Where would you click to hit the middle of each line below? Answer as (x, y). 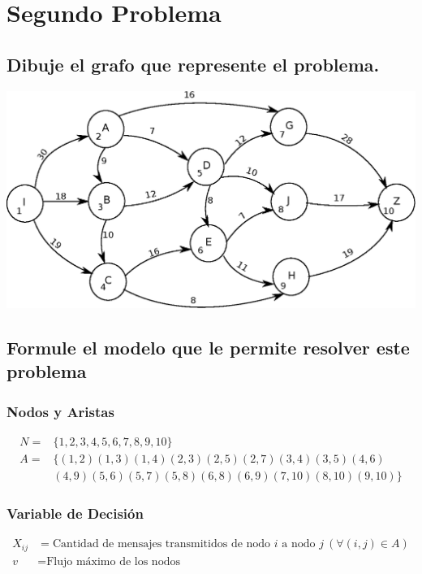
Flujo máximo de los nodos (113, 561)
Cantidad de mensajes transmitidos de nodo (161, 544)
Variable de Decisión (75, 513)
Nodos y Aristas (60, 411)
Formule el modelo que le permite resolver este (208, 347)
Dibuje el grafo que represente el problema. (193, 64)
